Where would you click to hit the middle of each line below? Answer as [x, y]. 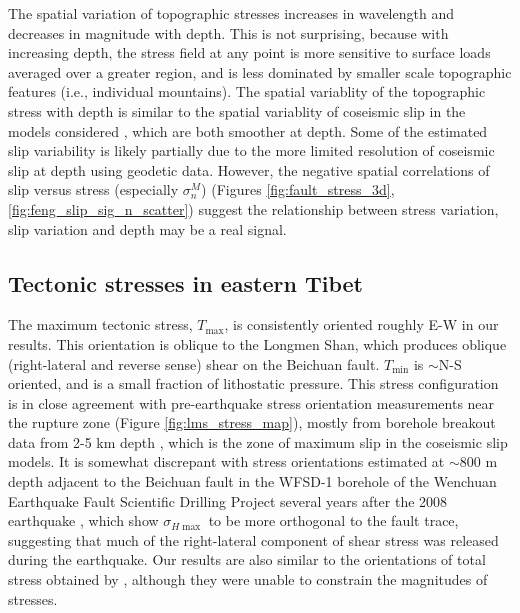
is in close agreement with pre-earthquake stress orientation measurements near [251, 402]
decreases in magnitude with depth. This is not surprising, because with [228, 32]
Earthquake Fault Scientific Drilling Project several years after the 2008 [228, 500]
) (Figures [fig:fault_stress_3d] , [298, 189]
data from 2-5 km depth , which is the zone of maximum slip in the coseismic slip [258, 441]
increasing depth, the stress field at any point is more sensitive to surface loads [249, 52]
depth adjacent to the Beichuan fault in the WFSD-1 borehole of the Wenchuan [252, 481]
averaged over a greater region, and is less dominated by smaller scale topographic [260, 71]
